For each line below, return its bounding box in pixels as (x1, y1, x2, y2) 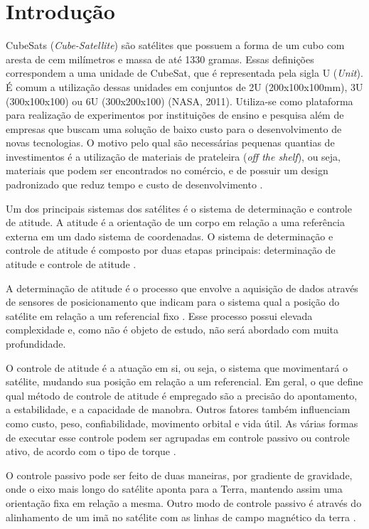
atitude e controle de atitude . (6, 257, 137, 272)
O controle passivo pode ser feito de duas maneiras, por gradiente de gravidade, (6, 467, 353, 482)
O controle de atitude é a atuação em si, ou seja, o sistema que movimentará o (6, 360, 348, 375)
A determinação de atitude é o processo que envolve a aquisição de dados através (6, 280, 358, 295)
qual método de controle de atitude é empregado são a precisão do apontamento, (6, 388, 358, 402)
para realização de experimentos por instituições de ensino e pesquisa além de (6, 107, 344, 122)
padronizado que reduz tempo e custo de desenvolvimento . (6, 177, 263, 192)
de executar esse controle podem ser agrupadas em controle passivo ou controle (6, 429, 350, 444)
